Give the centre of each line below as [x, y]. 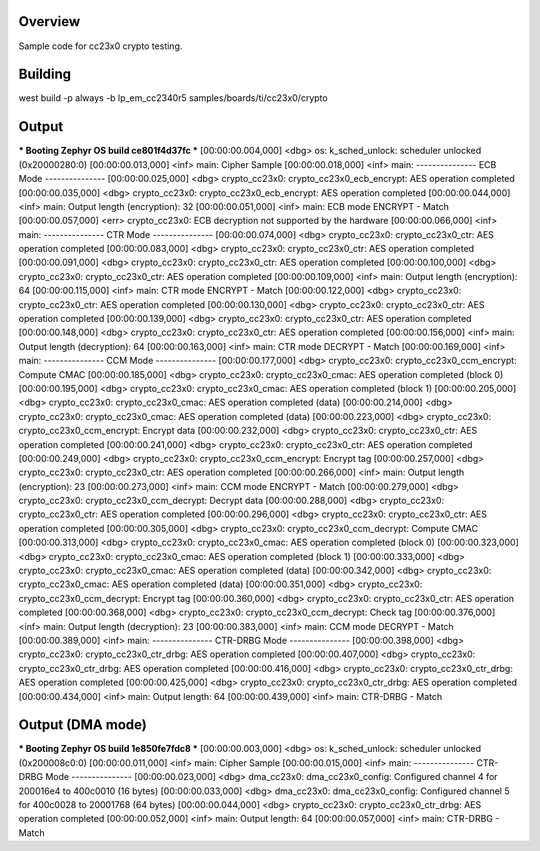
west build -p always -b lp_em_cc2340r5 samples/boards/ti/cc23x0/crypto [173, 98]
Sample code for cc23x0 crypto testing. [100, 46]
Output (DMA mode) [82, 725]
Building [45, 74]
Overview [49, 21]
